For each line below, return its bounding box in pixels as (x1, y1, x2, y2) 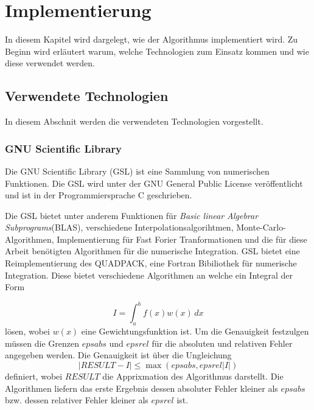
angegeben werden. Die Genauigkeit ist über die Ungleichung (5, 349, 232, 361)
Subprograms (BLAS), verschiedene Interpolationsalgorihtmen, (5, 221, 234, 234)
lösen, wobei (5, 325, 50, 338)
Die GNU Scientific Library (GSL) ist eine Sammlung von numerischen (5, 164, 270, 177)
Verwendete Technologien (5, 86, 169, 105)
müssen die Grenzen (5, 336, 79, 349)
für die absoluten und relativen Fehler (152, 336, 293, 349)
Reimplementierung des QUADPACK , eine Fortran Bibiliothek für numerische (5, 257, 297, 269)
